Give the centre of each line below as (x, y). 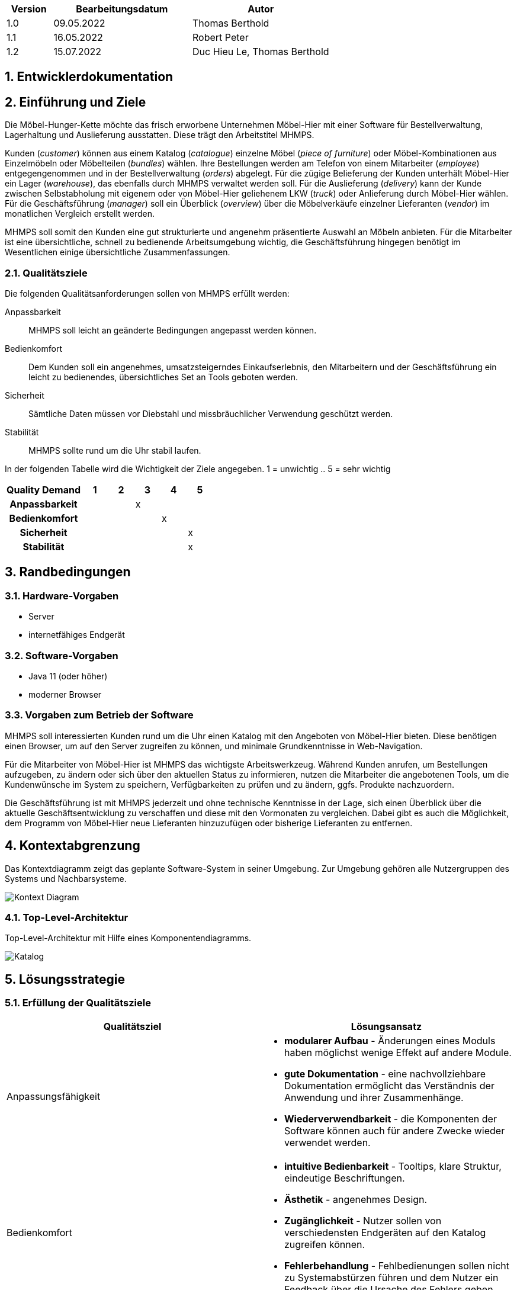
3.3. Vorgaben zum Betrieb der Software (99, 715)
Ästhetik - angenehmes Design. (356, 1199)
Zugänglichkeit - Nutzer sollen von (363, 1220)
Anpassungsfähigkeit (54, 1096)
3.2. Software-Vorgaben (62, 655)
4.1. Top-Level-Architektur (67, 917)
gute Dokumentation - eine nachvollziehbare (385, 1074)
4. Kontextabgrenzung (73, 846)
